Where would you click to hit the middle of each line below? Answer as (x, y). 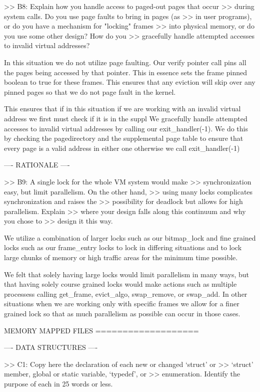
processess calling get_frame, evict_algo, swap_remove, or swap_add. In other (126, 293)
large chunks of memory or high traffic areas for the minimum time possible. (121, 257)
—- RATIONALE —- (37, 165)
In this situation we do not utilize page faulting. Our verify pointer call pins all (125, 62)
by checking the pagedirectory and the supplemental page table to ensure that (124, 138)
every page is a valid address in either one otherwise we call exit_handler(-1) (122, 148)
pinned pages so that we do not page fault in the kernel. (90, 91)
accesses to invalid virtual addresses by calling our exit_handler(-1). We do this (126, 128)
